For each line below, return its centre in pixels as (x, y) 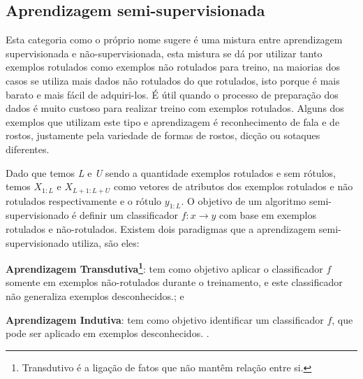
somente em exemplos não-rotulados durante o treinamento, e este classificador (174, 282)
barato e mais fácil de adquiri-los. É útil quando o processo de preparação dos (172, 94)
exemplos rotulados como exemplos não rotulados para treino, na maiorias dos (173, 67)
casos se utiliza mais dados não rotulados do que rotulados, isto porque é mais (173, 80)
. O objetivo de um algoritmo (244, 200)
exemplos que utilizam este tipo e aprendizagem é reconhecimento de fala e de (173, 121)
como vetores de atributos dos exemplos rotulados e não (233, 186)
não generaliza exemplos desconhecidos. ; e (95, 296)
